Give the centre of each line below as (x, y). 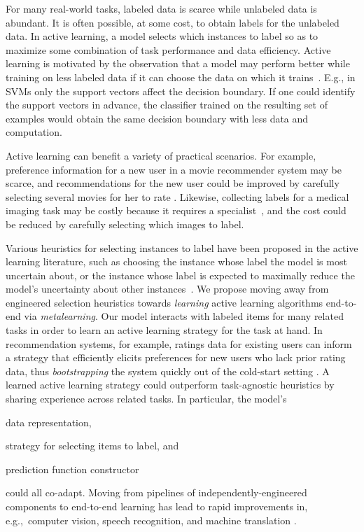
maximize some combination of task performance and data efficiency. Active (168, 49)
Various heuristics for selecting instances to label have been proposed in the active (182, 247)
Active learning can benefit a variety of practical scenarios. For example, (161, 155)
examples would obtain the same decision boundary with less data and (157, 118)
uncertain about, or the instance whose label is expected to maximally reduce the (180, 275)
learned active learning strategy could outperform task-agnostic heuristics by (170, 385)
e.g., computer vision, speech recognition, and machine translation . (151, 520)
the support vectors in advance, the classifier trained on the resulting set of (167, 105)
